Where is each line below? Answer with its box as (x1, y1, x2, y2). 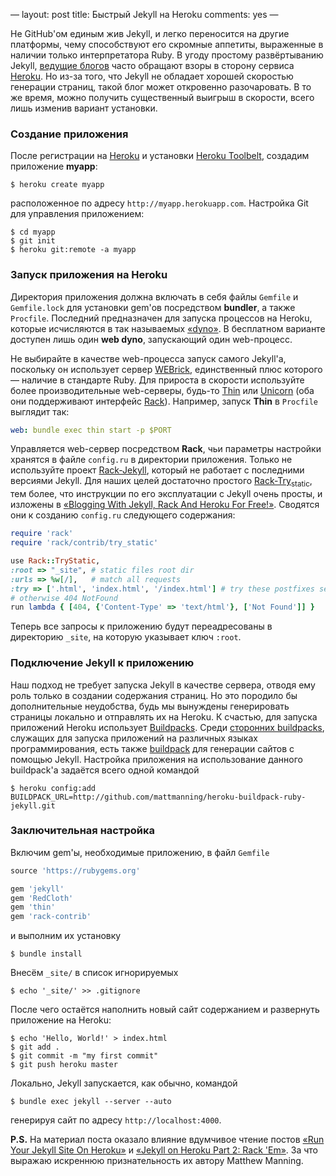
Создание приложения (10, 127, 129, 141)
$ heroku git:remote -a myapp (10, 245, 137, 255)
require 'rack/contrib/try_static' (10, 538, 159, 548)
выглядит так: (10, 405, 70, 418)
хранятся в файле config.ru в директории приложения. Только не (10, 454, 293, 466)
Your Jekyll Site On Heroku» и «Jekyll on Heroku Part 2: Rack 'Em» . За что (10, 1144, 319, 1156)
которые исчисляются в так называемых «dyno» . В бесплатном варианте (10, 322, 326, 334)
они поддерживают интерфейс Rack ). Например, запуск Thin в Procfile (10, 395, 319, 407)
